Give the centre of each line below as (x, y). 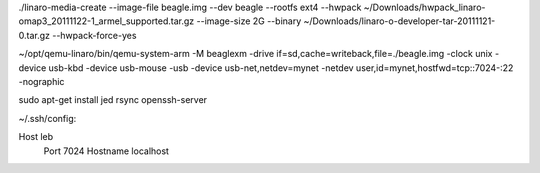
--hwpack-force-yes (94, 35)
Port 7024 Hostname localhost (106, 151)
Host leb (36, 137)
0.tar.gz (34, 35)
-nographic (41, 81)
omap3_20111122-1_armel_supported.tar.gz (106, 21)
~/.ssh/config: (47, 118)
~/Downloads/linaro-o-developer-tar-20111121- (399, 21)
